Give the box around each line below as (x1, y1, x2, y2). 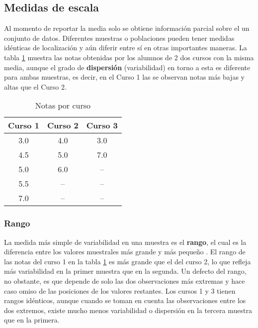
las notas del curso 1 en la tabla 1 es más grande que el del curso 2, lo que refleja (4, 256, 251, 266)
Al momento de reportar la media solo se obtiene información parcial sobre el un (4, 23, 250, 33)
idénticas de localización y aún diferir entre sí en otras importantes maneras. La (4, 42, 247, 53)
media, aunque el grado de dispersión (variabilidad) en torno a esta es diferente (4, 62, 251, 72)
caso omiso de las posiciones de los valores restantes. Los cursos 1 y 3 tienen (4, 285, 236, 296)
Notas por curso (35, 100, 91, 111)
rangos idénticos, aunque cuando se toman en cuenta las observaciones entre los (4, 295, 246, 306)
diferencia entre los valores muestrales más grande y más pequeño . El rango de (4, 246, 246, 257)
